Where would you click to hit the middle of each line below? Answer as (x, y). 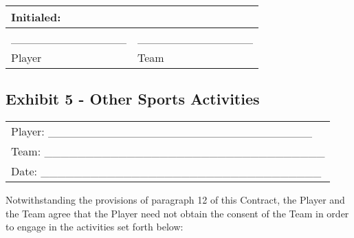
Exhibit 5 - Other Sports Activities (133, 99)
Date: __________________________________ (166, 171)
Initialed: (36, 17)
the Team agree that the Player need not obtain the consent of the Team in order (177, 213)
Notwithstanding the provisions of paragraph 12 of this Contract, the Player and (175, 200)
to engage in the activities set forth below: (95, 227)
